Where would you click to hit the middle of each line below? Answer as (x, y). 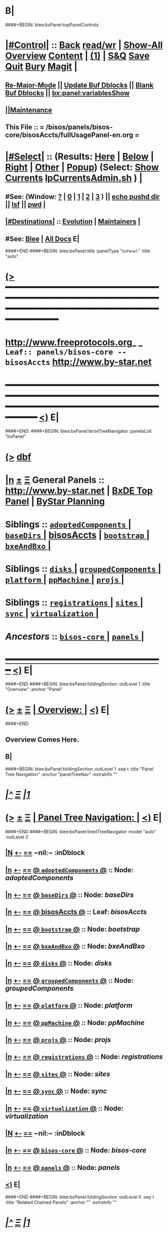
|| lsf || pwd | (26, 204)
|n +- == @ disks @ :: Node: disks (58, 963)
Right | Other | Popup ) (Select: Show (82, 168)
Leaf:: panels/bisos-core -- (66, 352)
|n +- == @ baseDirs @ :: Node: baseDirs (69, 895)
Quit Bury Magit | (41, 67)
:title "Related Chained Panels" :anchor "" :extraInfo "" (61, 1202)
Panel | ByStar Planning (55, 501)
